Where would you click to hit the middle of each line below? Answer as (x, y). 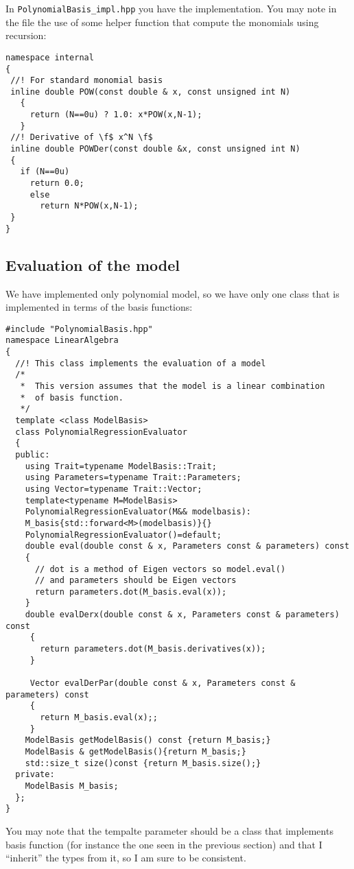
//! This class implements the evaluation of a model (141, 363)
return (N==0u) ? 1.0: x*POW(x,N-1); (116, 115)
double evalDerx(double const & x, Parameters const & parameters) (182, 615)
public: (33, 454)
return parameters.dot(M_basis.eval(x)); (131, 592)
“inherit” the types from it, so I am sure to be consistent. (126, 858)
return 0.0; (57, 183)
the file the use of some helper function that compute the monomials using (162, 22)
